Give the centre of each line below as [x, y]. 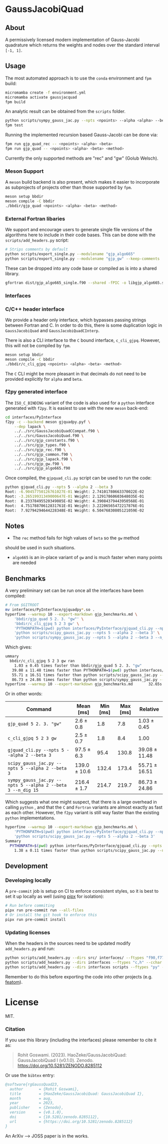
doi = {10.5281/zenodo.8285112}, [54, 1117]
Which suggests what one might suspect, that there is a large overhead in [81, 802]
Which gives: [18, 647]
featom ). [14, 982]
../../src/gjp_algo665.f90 [42, 468]
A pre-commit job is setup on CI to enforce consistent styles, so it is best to [82, 891]
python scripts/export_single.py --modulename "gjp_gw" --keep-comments [82, 259]
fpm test [14, 125]
